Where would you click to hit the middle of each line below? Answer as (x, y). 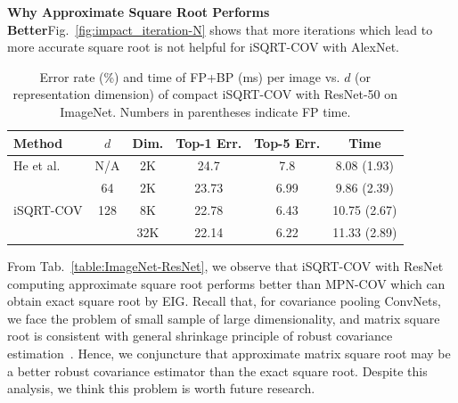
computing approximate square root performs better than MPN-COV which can (226, 283)
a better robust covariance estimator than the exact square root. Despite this (217, 370)
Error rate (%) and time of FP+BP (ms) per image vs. (190, 76)
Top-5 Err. (287, 142)
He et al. (37, 165)
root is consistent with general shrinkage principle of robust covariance (200, 336)
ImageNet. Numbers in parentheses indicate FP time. (205, 111)
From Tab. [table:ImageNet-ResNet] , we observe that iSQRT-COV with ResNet (225, 266)
